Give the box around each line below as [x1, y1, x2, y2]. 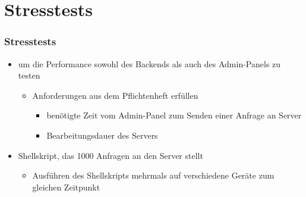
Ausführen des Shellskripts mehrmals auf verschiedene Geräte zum [32, 169, 275, 182]
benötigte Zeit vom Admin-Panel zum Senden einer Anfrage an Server [46, 109, 302, 121]
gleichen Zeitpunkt [32, 180, 100, 193]
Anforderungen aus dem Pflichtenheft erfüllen [32, 89, 198, 101]
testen [18, 69, 40, 82]
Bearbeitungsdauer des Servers [46, 129, 158, 141]
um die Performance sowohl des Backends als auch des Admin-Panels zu [18, 57, 281, 70]
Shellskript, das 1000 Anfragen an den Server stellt [18, 149, 203, 161]
